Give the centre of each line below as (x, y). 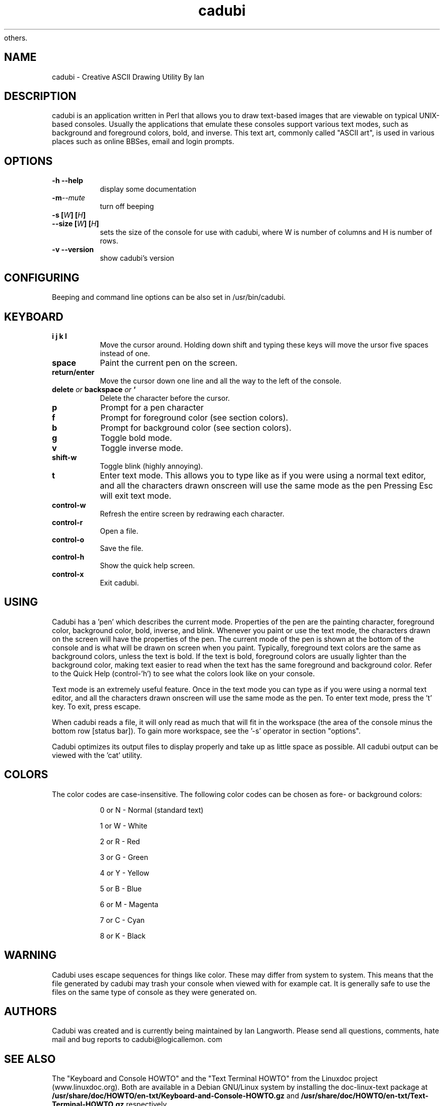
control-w (69, 505)
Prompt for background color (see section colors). (196, 427)
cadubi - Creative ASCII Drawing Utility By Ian (128, 77)
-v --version (73, 250)
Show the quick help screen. (147, 565)
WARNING (30, 955)
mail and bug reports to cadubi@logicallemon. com (137, 1040)
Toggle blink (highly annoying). (152, 466)
